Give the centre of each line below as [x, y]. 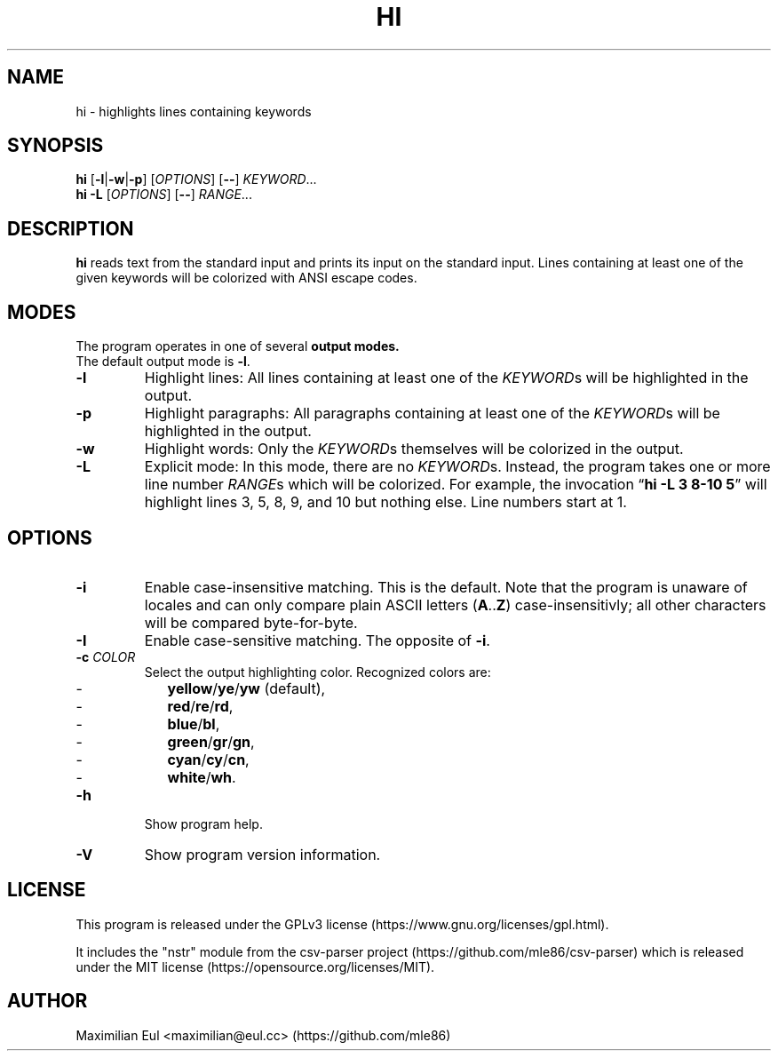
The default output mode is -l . [163, 362]
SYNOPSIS [56, 146]
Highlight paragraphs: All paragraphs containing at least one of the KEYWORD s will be [432, 414]
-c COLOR [106, 656]
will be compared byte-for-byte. [251, 622]
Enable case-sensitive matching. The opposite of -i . [317, 640]
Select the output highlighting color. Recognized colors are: [318, 672]
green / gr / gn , [211, 741]
